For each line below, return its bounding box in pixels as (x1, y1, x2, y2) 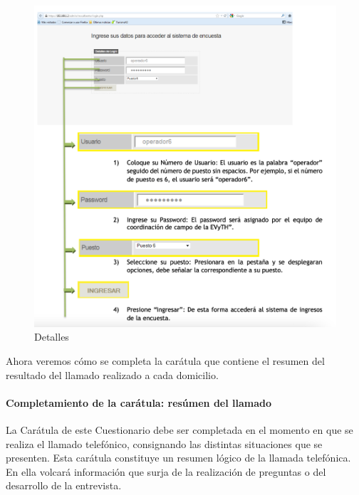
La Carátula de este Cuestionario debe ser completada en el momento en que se (6, 422, 353, 437)
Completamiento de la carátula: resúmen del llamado (6, 395, 272, 410)
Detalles (34, 329, 69, 344)
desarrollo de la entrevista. (6, 478, 122, 493)
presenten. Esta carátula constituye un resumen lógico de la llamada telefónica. (6, 450, 351, 465)
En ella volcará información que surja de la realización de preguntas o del (6, 464, 326, 479)
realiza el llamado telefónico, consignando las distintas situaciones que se (6, 436, 323, 451)
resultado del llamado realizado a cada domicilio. (6, 367, 219, 382)
